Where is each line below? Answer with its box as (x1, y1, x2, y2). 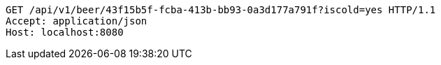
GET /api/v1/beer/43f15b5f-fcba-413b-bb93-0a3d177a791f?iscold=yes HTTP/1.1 (6, 4, 436, 15)
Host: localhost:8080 (6, 27, 124, 38)
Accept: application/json (6, 15, 147, 27)
